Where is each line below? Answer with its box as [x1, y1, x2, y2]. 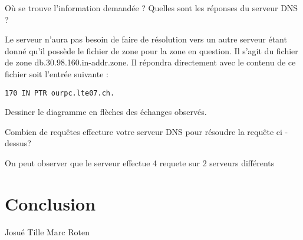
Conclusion [5, 191, 96, 215]
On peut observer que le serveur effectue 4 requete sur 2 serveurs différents [5, 157, 275, 169]
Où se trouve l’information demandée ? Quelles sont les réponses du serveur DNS [5, 2, 298, 14]
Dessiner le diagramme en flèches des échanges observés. [5, 106, 207, 118]
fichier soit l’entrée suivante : [5, 67, 108, 80]
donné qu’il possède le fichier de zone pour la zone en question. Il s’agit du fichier [5, 44, 298, 57]
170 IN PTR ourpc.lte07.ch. [5, 88, 115, 97]
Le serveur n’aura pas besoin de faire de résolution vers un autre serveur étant [5, 33, 287, 45]
